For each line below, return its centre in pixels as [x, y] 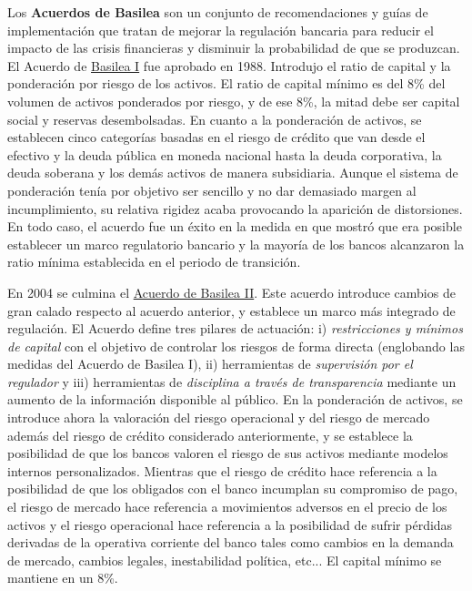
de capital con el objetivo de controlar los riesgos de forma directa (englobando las [236, 346]
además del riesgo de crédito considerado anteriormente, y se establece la [210, 435]
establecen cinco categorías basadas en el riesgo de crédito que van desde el [216, 137]
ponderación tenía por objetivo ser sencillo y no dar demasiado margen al [212, 190]
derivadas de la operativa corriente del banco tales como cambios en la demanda [231, 542]
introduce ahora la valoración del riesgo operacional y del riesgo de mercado [219, 418]
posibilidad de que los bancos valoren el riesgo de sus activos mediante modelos [228, 453]
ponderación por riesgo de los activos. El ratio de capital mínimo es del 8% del [226, 83]
